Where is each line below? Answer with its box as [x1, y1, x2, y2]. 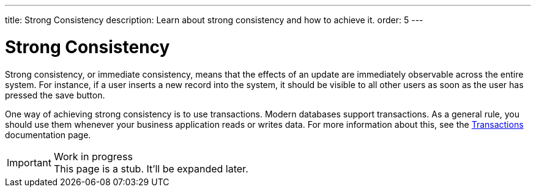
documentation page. [5, 129, 91, 140]
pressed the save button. [5, 89, 105, 100]
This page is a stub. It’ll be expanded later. [53, 162, 248, 175]
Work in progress [53, 150, 133, 163]
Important [7, 156, 51, 169]
